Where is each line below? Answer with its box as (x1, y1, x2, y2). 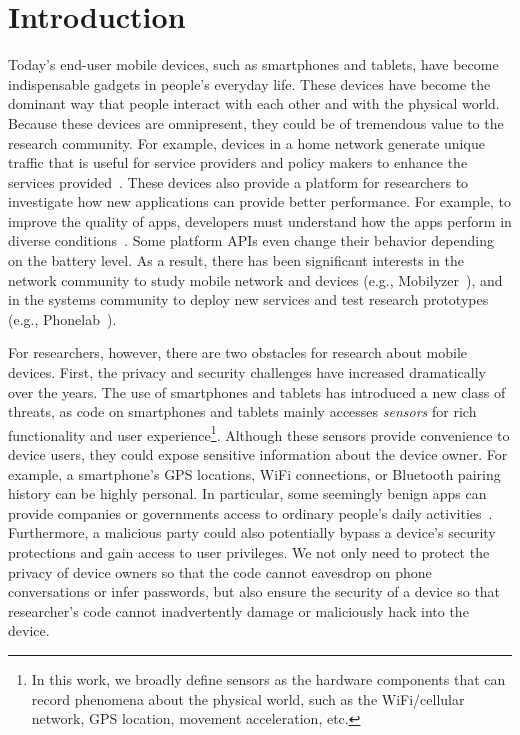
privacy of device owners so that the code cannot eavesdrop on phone (8, 561, 432, 582)
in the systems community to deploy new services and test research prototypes (8, 289, 489, 310)
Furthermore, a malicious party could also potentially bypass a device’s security (8, 522, 496, 543)
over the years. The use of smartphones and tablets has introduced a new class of (8, 381, 506, 402)
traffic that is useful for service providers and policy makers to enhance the (8, 152, 468, 173)
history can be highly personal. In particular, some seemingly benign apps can (8, 483, 487, 504)
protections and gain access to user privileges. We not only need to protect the (8, 542, 490, 563)
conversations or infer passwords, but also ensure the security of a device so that (8, 581, 501, 602)
